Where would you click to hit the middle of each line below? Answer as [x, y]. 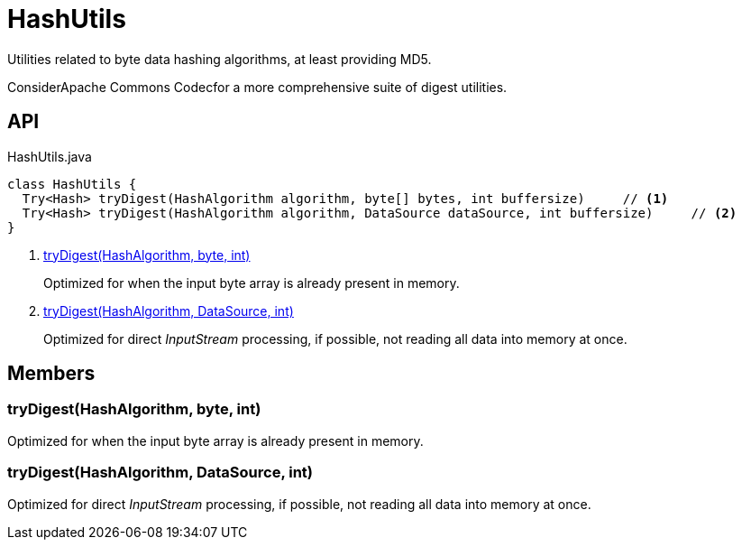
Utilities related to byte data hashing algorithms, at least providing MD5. [220, 59]
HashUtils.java [50, 156]
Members [51, 374]
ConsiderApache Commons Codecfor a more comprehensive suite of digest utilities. [257, 87]
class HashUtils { [72, 184]
